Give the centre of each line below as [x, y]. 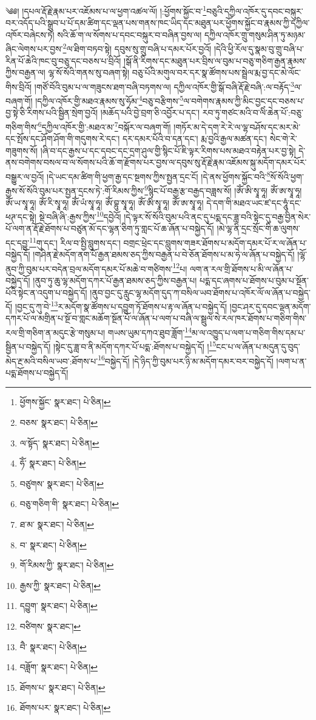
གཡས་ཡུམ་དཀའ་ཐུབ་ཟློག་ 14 [150, 331]
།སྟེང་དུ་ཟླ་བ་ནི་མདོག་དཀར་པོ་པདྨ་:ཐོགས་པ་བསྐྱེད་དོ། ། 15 [135, 345]
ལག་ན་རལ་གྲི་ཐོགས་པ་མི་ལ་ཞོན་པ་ [241, 268]
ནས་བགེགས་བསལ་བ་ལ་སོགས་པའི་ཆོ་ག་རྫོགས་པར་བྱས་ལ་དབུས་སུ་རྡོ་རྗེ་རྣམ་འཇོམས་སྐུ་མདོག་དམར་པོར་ [156, 162]
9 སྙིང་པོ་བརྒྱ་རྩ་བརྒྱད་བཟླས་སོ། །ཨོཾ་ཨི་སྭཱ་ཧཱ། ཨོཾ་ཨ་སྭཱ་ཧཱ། [223, 190]
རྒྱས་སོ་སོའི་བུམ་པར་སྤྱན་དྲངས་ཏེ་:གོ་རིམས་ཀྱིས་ [75, 190]
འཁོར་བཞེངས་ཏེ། [30, 34]
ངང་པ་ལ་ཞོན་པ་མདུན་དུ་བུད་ [258, 346]
